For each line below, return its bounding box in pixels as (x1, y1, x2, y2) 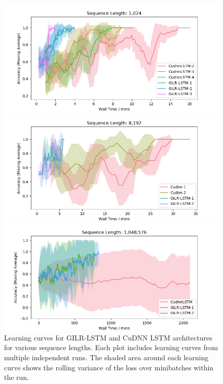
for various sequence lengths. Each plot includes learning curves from (4, 342, 218, 353)
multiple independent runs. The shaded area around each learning (4, 352, 209, 362)
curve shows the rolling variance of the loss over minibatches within (4, 362, 214, 372)
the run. (4, 372, 29, 382)
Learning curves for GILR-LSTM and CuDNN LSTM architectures (4, 332, 212, 343)
